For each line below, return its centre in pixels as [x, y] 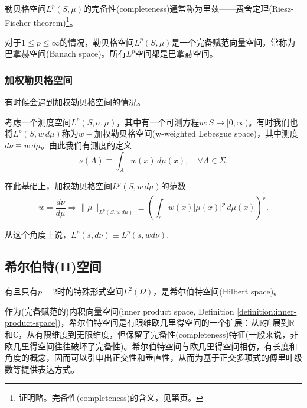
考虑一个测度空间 [38, 122]
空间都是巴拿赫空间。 [176, 54]
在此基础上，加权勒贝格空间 [58, 186]
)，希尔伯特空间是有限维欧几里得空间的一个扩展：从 [158, 323]
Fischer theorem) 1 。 [41, 21]
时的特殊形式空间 [90, 291]
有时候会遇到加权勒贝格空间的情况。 [75, 102]
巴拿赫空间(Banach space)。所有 [66, 54]
